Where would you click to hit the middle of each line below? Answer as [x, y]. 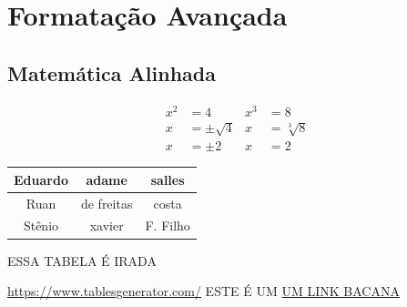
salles [168, 179]
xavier [107, 225]
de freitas [107, 203]
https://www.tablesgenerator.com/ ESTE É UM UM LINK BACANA [203, 291]
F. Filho [168, 225]
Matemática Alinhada [112, 72]
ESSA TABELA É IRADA [82, 260]
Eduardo [41, 179]
